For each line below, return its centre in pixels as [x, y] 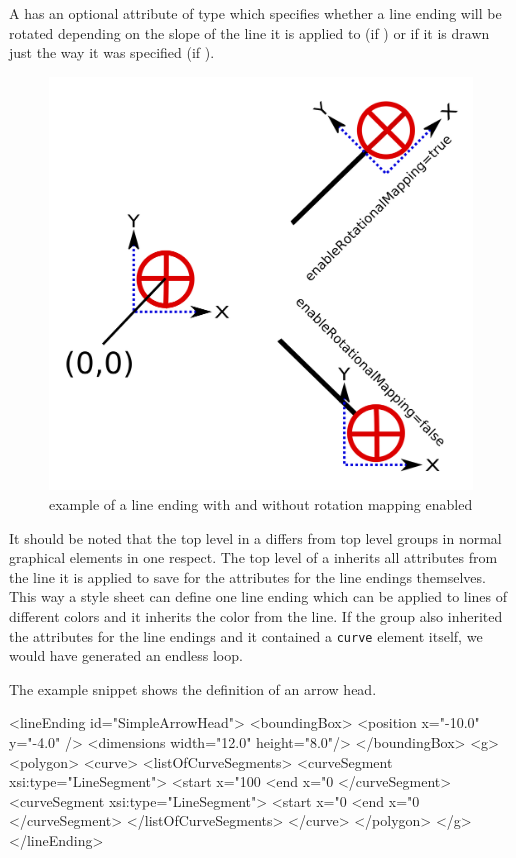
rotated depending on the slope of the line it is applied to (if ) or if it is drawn [249, 32]
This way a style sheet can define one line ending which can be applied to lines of [258, 596]
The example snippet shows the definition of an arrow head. [193, 688]
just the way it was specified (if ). [112, 52]
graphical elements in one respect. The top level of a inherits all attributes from [253, 557]
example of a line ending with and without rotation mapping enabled [261, 504]
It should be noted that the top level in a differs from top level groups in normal [255, 537]
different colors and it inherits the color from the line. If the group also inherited [256, 615]
